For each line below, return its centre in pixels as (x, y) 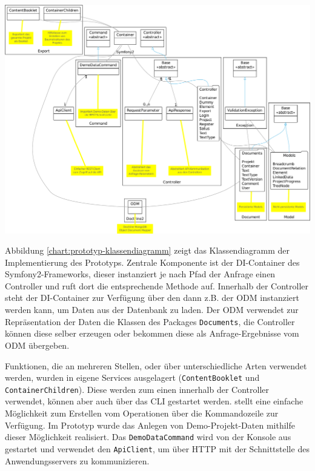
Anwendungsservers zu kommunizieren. (77, 460)
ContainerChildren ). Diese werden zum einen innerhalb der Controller (137, 389)
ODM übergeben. (37, 345)
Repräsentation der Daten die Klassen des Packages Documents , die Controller (150, 321)
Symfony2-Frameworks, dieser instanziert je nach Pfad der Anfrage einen (140, 274)
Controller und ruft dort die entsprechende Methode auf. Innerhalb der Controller (157, 285)
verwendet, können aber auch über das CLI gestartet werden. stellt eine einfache (154, 401)
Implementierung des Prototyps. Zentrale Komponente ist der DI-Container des (152, 262)
